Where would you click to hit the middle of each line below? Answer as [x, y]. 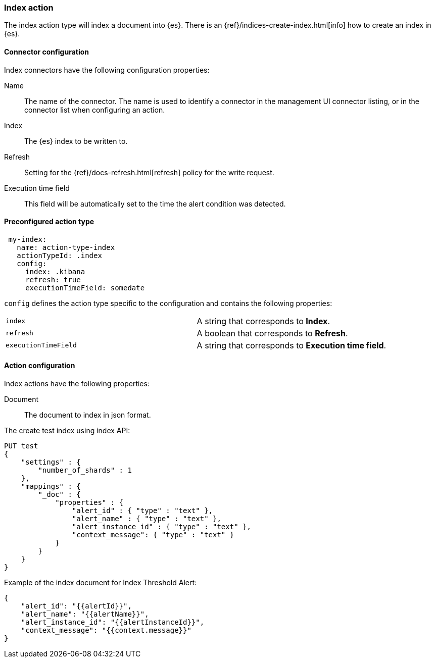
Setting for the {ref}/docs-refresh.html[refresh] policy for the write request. [149, 172]
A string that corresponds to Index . [263, 321]
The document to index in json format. [88, 415]
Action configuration [40, 366]
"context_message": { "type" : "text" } [153, 535]
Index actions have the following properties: [77, 384]
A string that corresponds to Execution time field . [292, 345]
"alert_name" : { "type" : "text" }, [147, 519]
